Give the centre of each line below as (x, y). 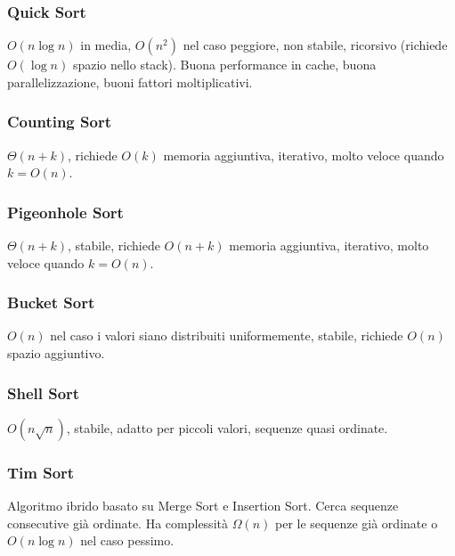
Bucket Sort (51, 303)
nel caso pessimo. (127, 540)
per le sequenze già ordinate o (356, 523)
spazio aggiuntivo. (56, 353)
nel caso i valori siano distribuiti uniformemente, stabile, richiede (227, 335)
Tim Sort (41, 472)
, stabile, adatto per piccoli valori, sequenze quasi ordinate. (227, 427)
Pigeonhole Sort (65, 212)
